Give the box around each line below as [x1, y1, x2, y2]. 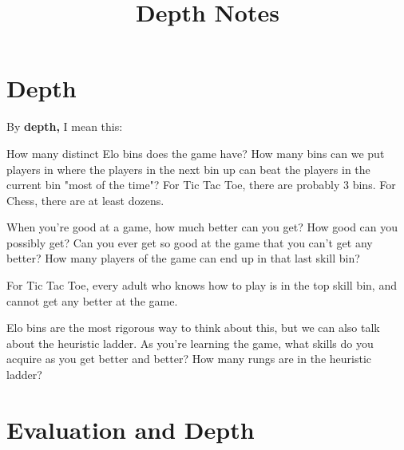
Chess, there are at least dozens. [6, 191, 164, 208]
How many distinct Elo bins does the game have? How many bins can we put [6, 144, 385, 161]
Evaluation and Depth [6, 412, 255, 445]
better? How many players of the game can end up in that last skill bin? [6, 250, 360, 266]
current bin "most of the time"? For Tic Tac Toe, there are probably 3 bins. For [6, 176, 396, 193]
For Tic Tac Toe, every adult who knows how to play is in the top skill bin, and [6, 277, 397, 294]
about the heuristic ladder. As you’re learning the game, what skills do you [6, 334, 374, 351]
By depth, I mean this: [6, 118, 123, 135]
